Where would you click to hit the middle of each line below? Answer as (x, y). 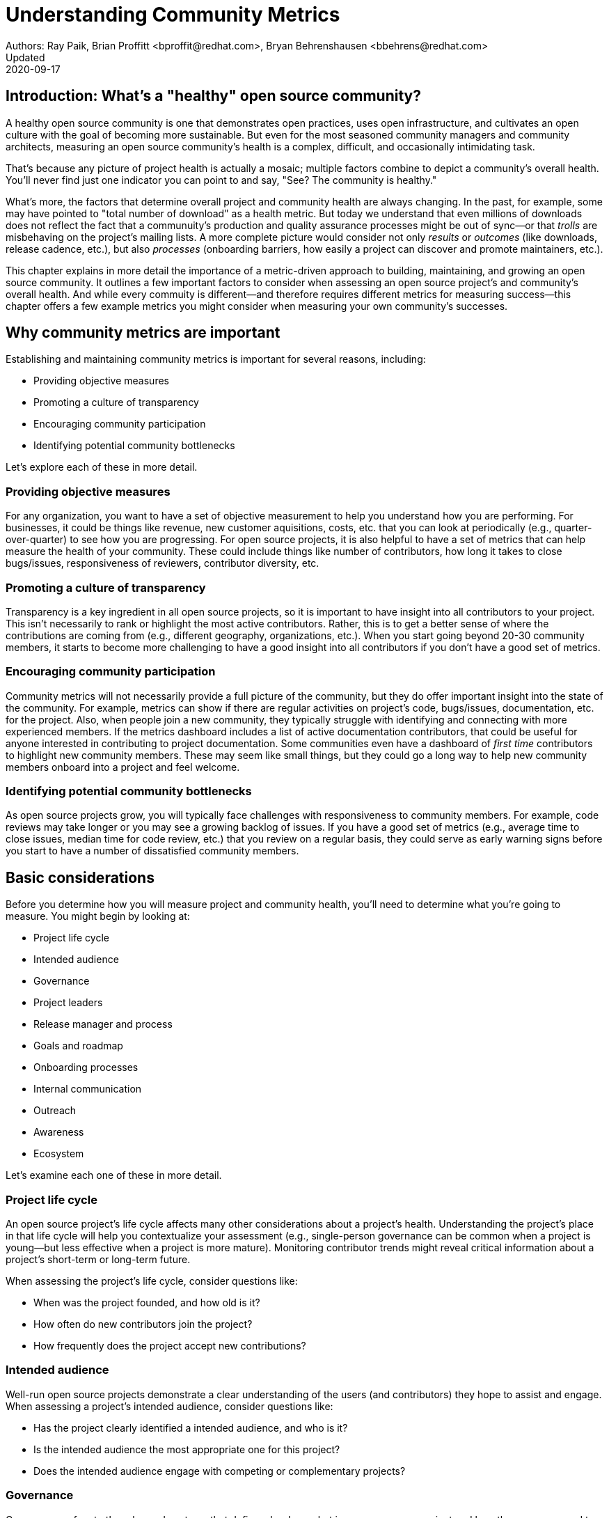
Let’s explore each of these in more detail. (102, 467)
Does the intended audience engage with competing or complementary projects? (220, 1471)
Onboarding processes (86, 1067)
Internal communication (88, 1089)
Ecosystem (59, 1154)
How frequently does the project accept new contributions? (170, 1346)
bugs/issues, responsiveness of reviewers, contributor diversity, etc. (163, 563)
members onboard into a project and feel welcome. (123, 767)
